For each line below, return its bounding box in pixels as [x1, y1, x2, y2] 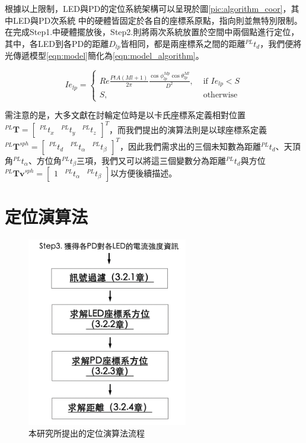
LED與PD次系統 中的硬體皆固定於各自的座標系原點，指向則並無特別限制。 [12, 14, 302, 26]
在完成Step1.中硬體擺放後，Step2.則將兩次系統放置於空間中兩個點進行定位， [5, 26, 299, 38]
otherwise [203, 90, 238, 99]
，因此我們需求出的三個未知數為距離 [120, 140, 262, 152]
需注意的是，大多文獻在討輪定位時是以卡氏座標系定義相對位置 [5, 109, 246, 121]
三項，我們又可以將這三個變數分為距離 [76, 154, 227, 166]
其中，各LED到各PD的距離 [5, 37, 109, 49]
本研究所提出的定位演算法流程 [28, 427, 145, 439]
